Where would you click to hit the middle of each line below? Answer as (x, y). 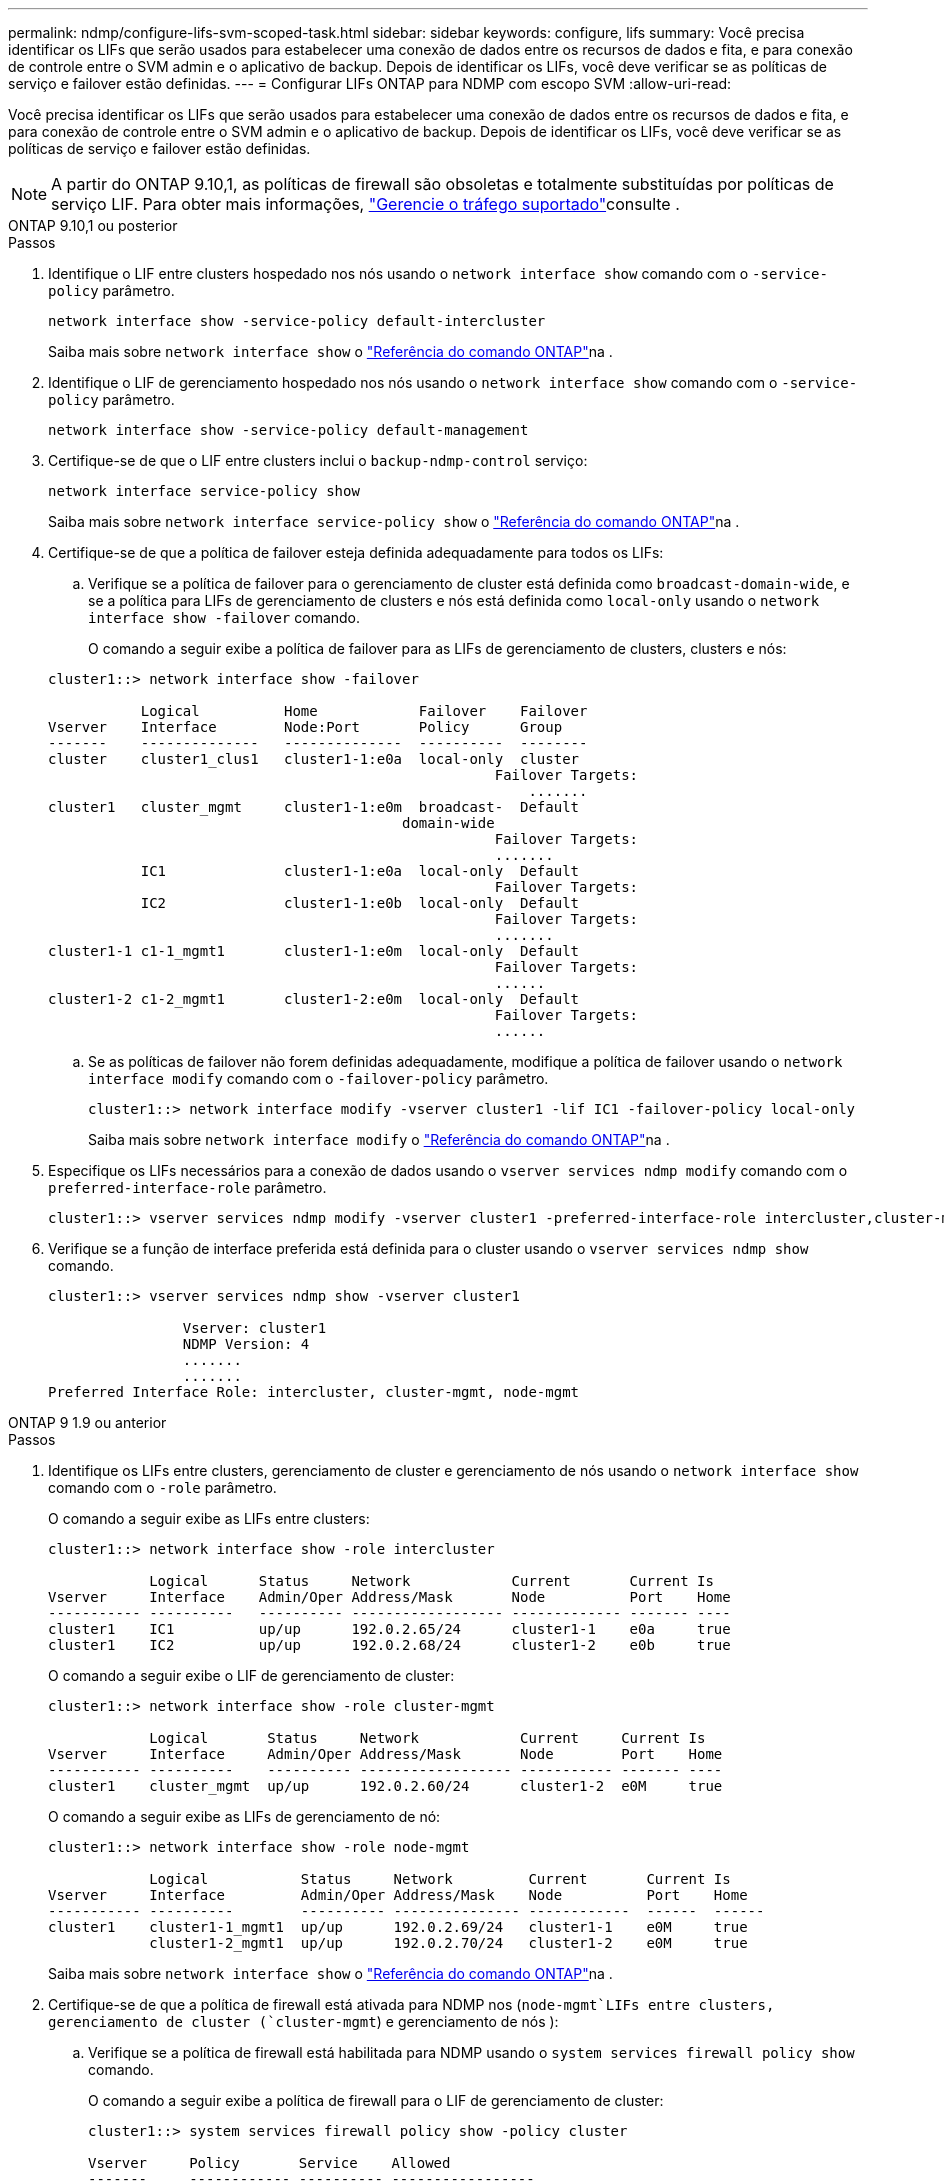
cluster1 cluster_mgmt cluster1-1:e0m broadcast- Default (314, 807)
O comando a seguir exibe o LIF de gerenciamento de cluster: (251, 1675)
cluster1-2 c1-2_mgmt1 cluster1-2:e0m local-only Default (314, 999)
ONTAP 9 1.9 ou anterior (87, 1422)
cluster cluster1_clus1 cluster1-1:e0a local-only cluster (314, 759)
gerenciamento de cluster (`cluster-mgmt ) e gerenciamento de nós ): (303, 2021)
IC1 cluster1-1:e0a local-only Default (360, 871)
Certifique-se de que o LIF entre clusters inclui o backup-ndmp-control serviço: (318, 460)
